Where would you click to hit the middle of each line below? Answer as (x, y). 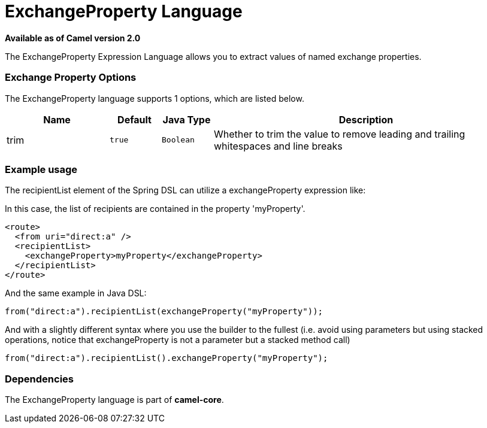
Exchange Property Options (71, 78)
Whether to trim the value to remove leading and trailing (340, 134)
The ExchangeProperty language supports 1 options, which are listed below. (155, 98)
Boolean (178, 140)
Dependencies (40, 379)
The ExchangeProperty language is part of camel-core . (114, 400)
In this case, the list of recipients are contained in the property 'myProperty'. (155, 209)
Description (366, 119)
